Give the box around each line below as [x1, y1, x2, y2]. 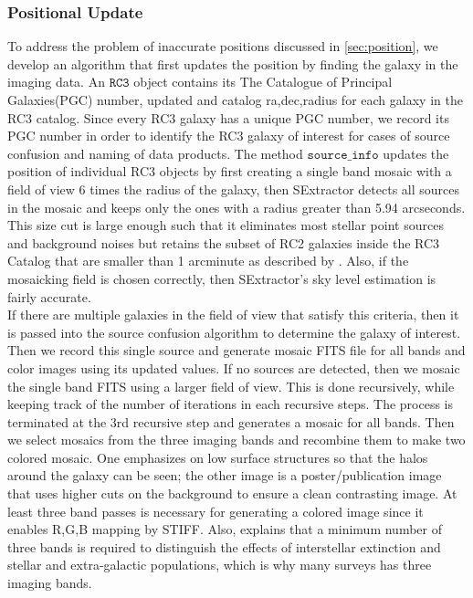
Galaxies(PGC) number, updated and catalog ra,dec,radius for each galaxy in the [7, 90, 463, 109]
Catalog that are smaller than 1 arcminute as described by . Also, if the [7, 251, 409, 270]
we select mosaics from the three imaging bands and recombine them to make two [7, 430, 466, 449]
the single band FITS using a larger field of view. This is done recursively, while [7, 376, 455, 395]
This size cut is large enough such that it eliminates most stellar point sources [7, 215, 444, 235]
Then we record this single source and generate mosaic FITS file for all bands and [7, 341, 466, 360]
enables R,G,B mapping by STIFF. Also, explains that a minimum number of [7, 519, 443, 539]
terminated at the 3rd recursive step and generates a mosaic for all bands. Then [7, 412, 455, 431]
